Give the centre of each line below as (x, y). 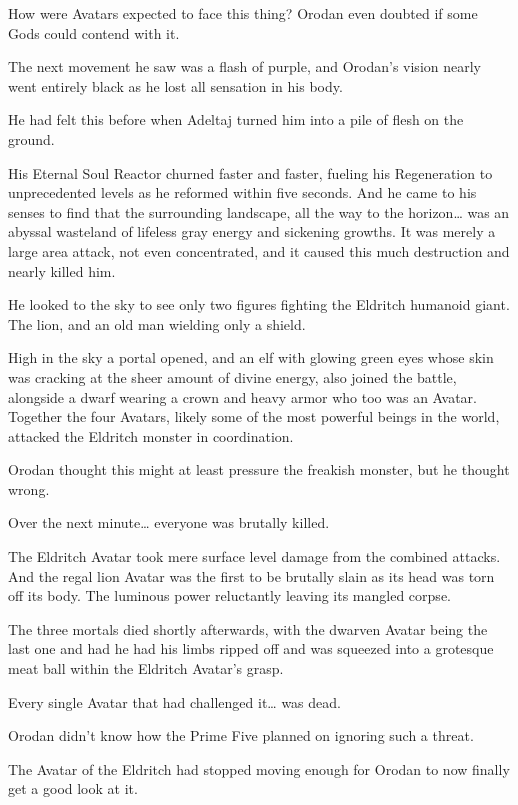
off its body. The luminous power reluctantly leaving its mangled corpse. (229, 595)
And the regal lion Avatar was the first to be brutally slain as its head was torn (251, 575)
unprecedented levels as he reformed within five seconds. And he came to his (242, 192)
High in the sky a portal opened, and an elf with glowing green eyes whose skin (251, 357)
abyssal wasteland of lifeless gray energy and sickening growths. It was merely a (252, 231)
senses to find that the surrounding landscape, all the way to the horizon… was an (259, 211)
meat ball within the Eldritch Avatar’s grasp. (146, 668)
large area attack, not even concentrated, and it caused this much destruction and (259, 250)
